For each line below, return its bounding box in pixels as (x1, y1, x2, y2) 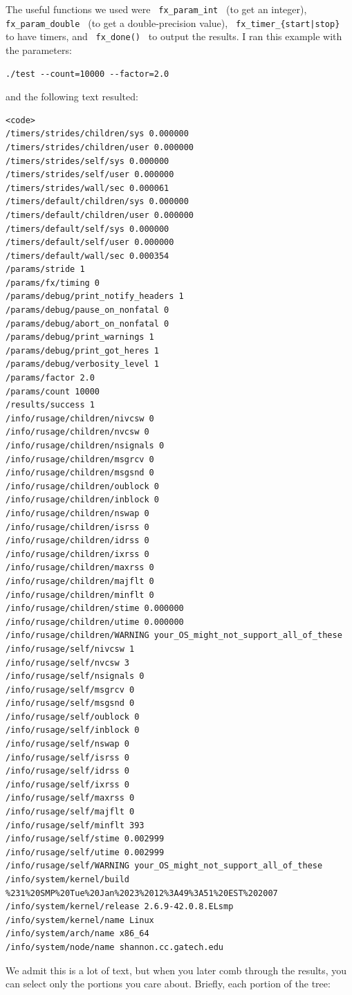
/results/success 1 (6, 400, 95, 410)
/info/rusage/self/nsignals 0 (6, 671, 145, 682)
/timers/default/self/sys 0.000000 (6, 223, 169, 234)
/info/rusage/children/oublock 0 (6, 481, 159, 491)
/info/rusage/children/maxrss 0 (6, 563, 154, 573)
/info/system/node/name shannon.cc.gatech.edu (6, 942, 223, 952)
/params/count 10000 (6, 386, 100, 396)
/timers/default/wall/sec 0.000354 (6, 250, 169, 261)
